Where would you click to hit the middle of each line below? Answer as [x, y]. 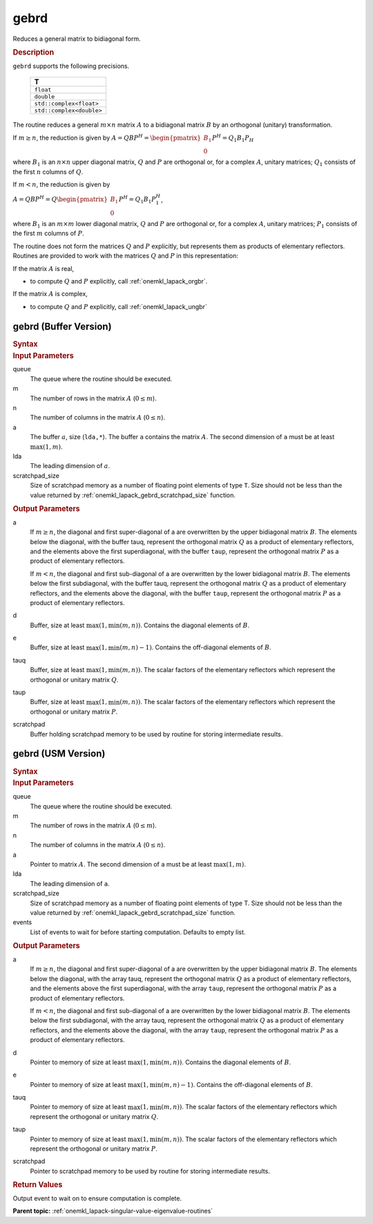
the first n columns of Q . [48, 171]
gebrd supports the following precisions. [71, 66]
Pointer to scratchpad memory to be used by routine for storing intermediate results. [150, 1171]
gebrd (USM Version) [59, 754]
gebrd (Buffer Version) [62, 326]
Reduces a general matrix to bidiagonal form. [77, 39]
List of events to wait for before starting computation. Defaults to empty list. [138, 932]
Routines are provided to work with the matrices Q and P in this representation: [125, 256]
